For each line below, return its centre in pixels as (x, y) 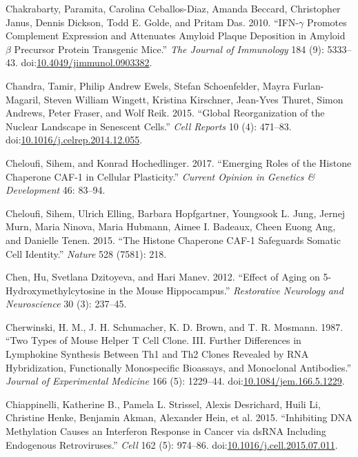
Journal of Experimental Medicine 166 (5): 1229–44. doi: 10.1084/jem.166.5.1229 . (175, 381)
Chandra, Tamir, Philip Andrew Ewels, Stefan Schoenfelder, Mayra (148, 85)
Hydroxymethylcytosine (56, 290)
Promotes (327, 22)
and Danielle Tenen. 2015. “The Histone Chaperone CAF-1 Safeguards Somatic (173, 240)
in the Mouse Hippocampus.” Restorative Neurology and (226, 290)
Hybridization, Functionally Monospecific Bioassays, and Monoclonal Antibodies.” (179, 367)
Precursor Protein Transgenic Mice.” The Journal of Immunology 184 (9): (169, 49)
